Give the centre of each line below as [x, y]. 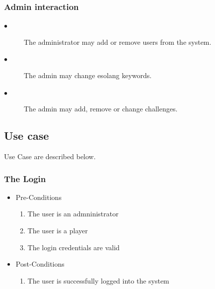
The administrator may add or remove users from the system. [118, 42]
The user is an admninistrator [73, 214]
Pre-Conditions [38, 197]
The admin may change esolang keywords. [88, 75]
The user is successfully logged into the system [98, 280]
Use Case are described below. [50, 156]
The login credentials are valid [73, 247]
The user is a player [58, 230]
